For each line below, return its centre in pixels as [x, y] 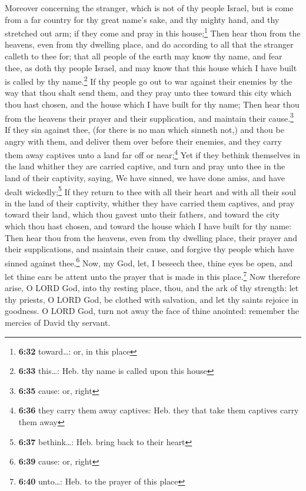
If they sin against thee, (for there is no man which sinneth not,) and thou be [144, 129]
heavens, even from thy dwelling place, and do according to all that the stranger [149, 44]
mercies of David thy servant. [58, 323]
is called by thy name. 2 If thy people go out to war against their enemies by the [149, 80]
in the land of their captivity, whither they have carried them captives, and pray [150, 203]
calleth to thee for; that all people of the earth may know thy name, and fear [144, 56]
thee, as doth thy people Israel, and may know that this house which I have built [151, 67]
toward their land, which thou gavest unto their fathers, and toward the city [142, 214]
